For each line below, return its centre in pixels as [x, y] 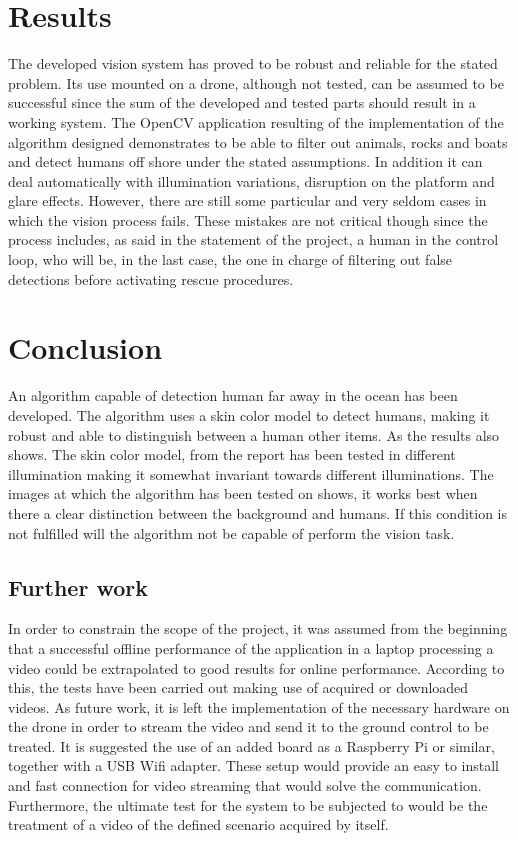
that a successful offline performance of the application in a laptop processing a [251, 647]
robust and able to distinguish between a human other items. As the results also [254, 434]
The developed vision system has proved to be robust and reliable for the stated [253, 63]
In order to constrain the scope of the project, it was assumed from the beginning [258, 628]
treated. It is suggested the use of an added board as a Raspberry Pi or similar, [251, 745]
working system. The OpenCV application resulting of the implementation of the [256, 121]
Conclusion [85, 347]
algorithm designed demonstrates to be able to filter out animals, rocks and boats [258, 141]
